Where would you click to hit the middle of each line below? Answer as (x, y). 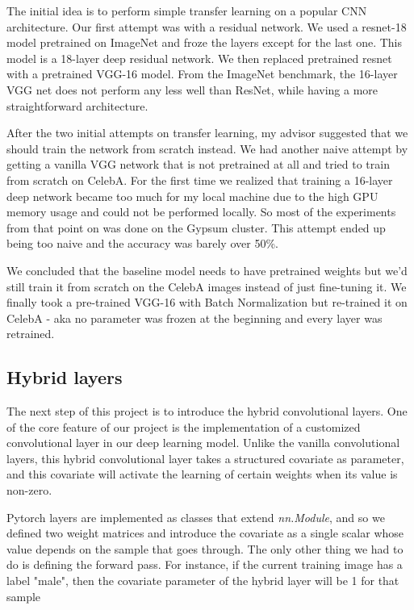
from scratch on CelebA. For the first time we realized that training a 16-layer (200, 180)
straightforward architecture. (77, 105)
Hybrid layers (65, 377)
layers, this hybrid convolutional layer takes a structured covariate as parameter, (205, 458)
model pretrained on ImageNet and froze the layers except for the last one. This (204, 42)
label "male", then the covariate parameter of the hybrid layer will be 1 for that (203, 581)
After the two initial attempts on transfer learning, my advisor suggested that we (207, 133)
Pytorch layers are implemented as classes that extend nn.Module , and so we (196, 517)
